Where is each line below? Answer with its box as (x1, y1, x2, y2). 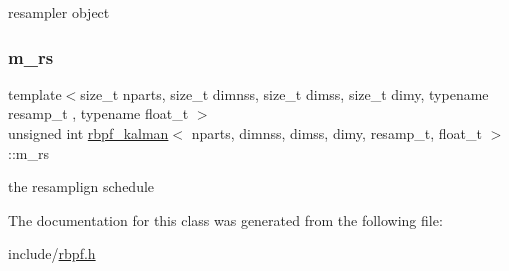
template (8, 83, 62, 104)
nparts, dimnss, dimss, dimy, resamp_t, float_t (191, 123, 482, 143)
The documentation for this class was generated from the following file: (8, 209, 443, 230)
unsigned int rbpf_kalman (8, 123, 169, 143)
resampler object (8, 2, 110, 22)
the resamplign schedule (8, 176, 155, 197)
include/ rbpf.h (8, 243, 96, 264)
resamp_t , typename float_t (8, 103, 189, 124)
